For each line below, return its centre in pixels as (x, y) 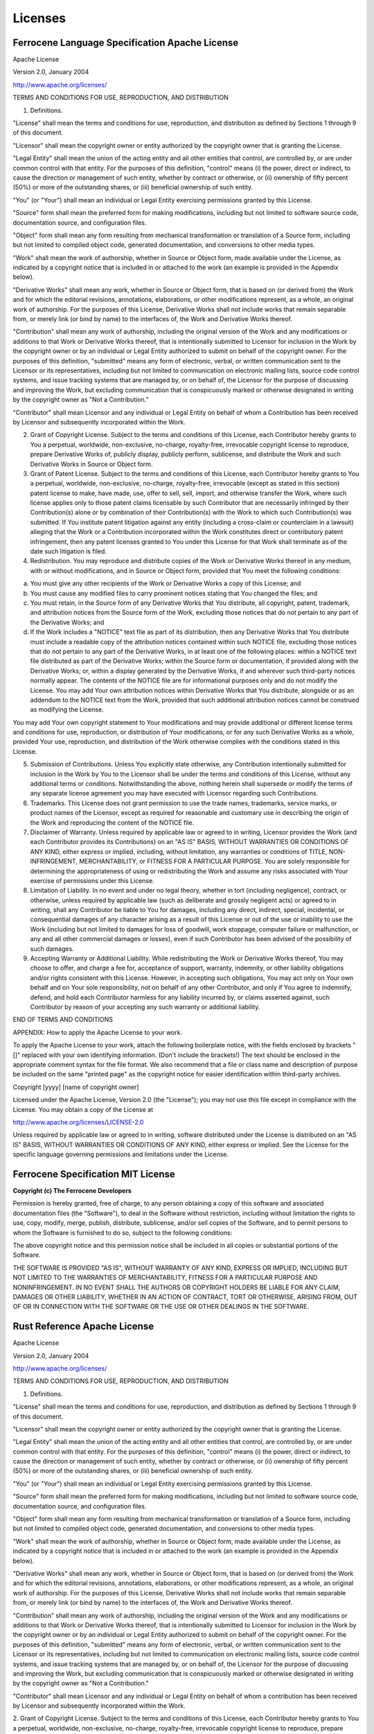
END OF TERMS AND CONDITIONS (63, 1020)
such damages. (52, 948)
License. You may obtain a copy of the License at (83, 1109)
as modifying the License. (67, 710)
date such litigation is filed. (69, 551)
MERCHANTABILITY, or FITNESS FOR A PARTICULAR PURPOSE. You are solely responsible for (214, 861)
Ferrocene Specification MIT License (94, 1174)
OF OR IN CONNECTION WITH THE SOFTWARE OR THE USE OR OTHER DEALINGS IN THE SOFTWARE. (161, 1307)
